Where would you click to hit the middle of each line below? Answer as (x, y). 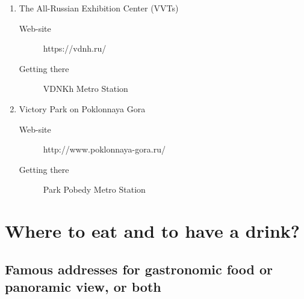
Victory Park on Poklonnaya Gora (82, 108)
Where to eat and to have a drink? (152, 231)
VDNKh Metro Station (85, 89)
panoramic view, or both (83, 287)
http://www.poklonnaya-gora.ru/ (104, 149)
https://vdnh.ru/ (75, 48)
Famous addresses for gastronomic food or (139, 269)
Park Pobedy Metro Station (94, 189)
